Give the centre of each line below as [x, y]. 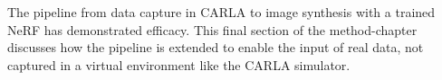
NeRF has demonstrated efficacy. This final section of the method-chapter [212, 29]
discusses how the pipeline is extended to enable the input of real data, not [216, 47]
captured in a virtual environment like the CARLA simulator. [179, 64]
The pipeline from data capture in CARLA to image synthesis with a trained [221, 12]
